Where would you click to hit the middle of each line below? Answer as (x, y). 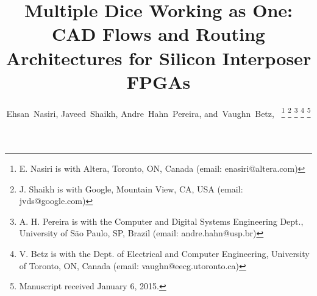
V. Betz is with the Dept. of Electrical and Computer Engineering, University (164, 253)
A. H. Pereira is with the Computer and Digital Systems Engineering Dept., (161, 221)
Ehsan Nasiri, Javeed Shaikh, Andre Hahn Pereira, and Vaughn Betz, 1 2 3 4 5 (158, 112)
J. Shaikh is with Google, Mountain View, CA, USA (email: (131, 189)
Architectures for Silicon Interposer (158, 58)
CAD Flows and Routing (158, 34)
